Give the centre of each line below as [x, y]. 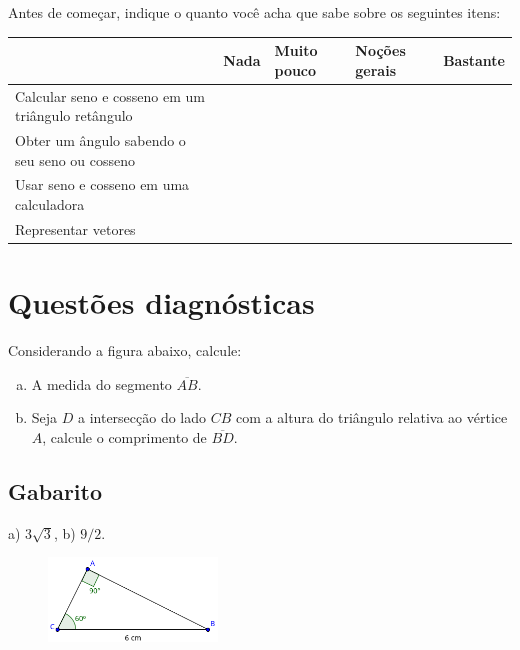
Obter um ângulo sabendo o [100, 139]
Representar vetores [75, 228]
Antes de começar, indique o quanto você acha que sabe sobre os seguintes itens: [254, 12]
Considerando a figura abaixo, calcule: [125, 350]
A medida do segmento [101, 383]
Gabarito [55, 490]
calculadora [50, 204]
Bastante [474, 59]
